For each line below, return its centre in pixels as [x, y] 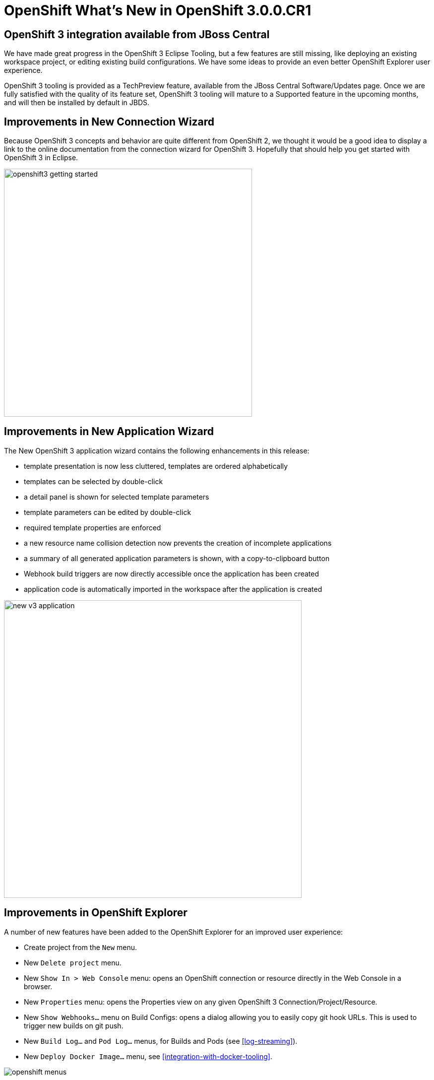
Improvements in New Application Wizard [109, 432]
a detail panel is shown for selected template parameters [117, 497]
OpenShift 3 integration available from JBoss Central [137, 34]
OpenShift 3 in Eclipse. [41, 158]
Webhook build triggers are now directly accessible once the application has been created [172, 573]
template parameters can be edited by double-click [108, 512]
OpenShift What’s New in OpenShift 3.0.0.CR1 [158, 10]
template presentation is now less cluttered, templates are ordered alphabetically [156, 466]
